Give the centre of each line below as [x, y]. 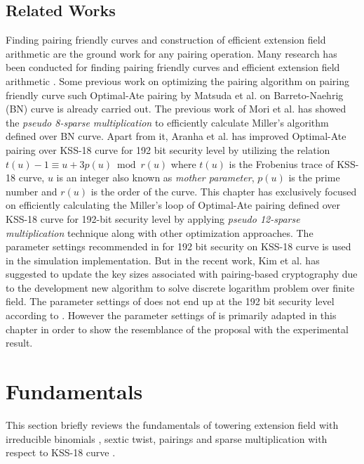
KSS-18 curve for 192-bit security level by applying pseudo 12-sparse [153, 218]
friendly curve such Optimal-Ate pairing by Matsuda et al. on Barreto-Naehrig [175, 95]
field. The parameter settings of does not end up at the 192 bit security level [170, 301]
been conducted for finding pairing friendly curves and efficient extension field [173, 67]
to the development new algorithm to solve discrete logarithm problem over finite [180, 287]
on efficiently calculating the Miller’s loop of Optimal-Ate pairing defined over [173, 205]
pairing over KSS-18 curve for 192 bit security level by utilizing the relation [168, 149]
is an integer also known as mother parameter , [155, 178]
